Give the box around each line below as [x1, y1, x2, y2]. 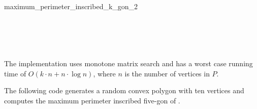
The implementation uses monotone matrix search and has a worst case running [4, 58, 253, 68]
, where [93, 68, 116, 78]
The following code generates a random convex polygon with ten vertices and [4, 85, 244, 96]
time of [4, 68, 26, 78]
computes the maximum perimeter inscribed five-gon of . [4, 95, 180, 105]
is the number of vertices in [124, 68, 210, 78]
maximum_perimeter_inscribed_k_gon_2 [4, 1, 138, 11]
